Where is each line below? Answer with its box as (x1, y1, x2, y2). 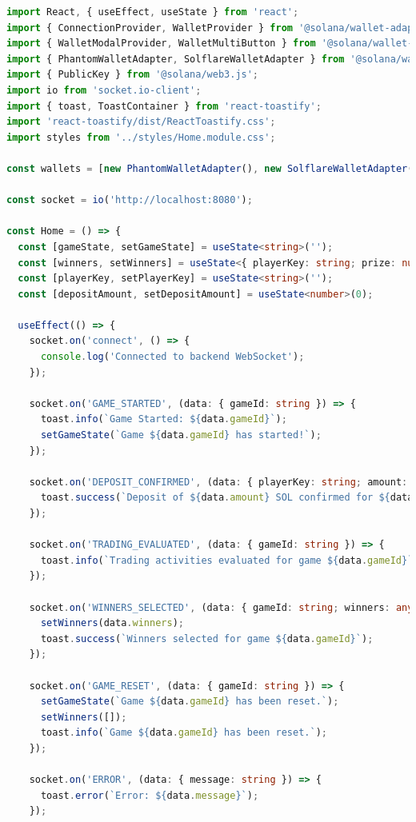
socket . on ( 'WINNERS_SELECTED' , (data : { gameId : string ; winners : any (29, 601, 414, 613)
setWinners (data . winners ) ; (40, 617, 184, 629)
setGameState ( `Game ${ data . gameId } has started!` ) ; (40, 429, 322, 441)
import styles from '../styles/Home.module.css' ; (6, 131, 276, 143)
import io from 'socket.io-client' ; (6, 84, 202, 96)
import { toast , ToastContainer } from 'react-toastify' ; (6, 100, 322, 112)
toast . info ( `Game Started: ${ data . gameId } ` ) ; (40, 413, 287, 425)
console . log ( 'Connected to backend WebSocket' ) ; (40, 351, 305, 363)
